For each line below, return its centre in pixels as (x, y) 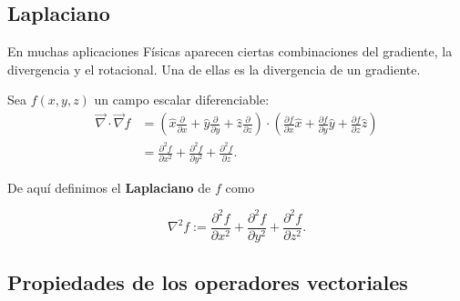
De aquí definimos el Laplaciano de (109, 187)
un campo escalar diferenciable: (182, 100)
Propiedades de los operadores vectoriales (208, 282)
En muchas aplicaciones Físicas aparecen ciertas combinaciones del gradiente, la (230, 51)
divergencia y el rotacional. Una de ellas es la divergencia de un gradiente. (214, 69)
